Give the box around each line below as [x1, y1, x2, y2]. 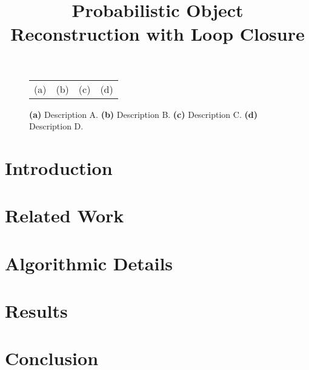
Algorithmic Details [5, 250, 173, 275]
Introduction [5, 155, 113, 180]
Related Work [5, 203, 124, 228]
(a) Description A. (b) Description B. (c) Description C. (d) [29, 108, 257, 120]
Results [5, 298, 68, 323]
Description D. [29, 120, 84, 132]
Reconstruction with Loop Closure [10, 21, 305, 46]
